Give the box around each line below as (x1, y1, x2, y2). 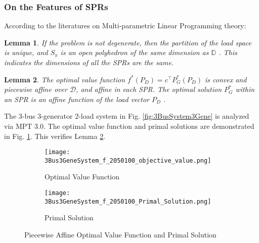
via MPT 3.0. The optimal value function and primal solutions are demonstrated (4, 120, 254, 131)
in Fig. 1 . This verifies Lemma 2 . (4, 130, 106, 141)
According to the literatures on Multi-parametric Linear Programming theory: (4, 20, 246, 31)
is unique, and (4, 47, 48, 58)
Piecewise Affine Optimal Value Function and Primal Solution (24, 229, 217, 239)
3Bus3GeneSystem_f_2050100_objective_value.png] (45, 157, 211, 164)
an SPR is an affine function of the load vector (4, 93, 149, 104)
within (235, 84, 255, 94)
